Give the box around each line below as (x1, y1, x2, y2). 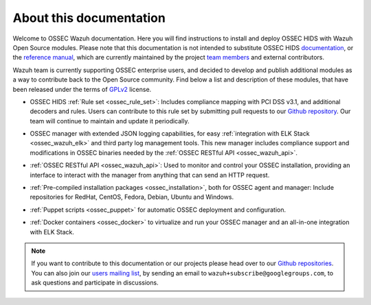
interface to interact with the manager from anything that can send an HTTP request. (30, 171, 270, 179)
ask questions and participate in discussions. (31, 278, 159, 287)
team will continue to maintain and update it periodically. (30, 117, 190, 125)
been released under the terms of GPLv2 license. (12, 85, 152, 93)
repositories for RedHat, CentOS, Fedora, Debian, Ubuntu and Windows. (30, 193, 234, 202)
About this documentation (12, 10, 166, 25)
